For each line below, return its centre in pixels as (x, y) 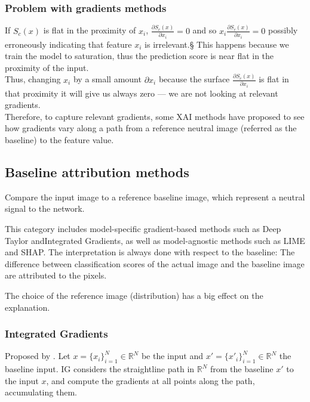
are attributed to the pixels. (56, 275)
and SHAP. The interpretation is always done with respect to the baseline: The (150, 252)
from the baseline (242, 369)
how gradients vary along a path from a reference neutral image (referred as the (151, 128)
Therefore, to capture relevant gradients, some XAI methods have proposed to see (155, 116)
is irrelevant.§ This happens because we (217, 44)
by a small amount (107, 79)
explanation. (27, 307)
